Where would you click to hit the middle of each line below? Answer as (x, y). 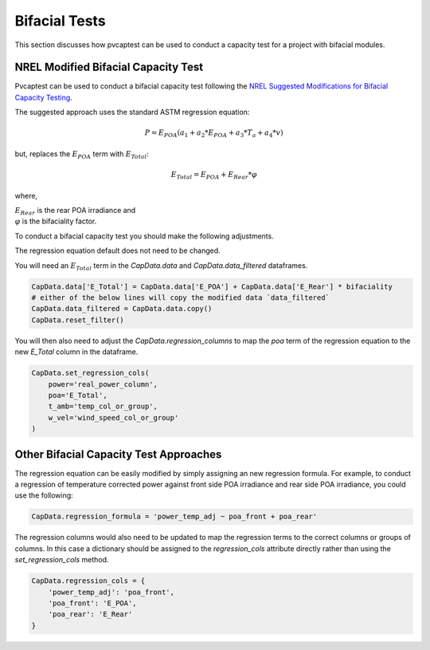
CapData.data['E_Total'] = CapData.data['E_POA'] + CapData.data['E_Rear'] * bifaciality (212, 286)
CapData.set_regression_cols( (90, 373)
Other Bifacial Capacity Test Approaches (118, 454)
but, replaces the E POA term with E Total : (82, 154)
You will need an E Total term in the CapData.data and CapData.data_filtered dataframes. (161, 266)
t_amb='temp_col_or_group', (103, 406)
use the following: (44, 495)
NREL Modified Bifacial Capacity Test (109, 67)
